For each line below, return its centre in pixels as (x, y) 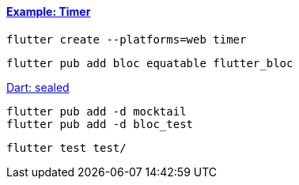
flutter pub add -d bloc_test (100, 124)
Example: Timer (49, 11)
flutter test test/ (66, 147)
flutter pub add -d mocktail (97, 111)
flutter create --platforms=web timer (127, 39)
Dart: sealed (38, 87)
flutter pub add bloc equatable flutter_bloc (150, 63)
